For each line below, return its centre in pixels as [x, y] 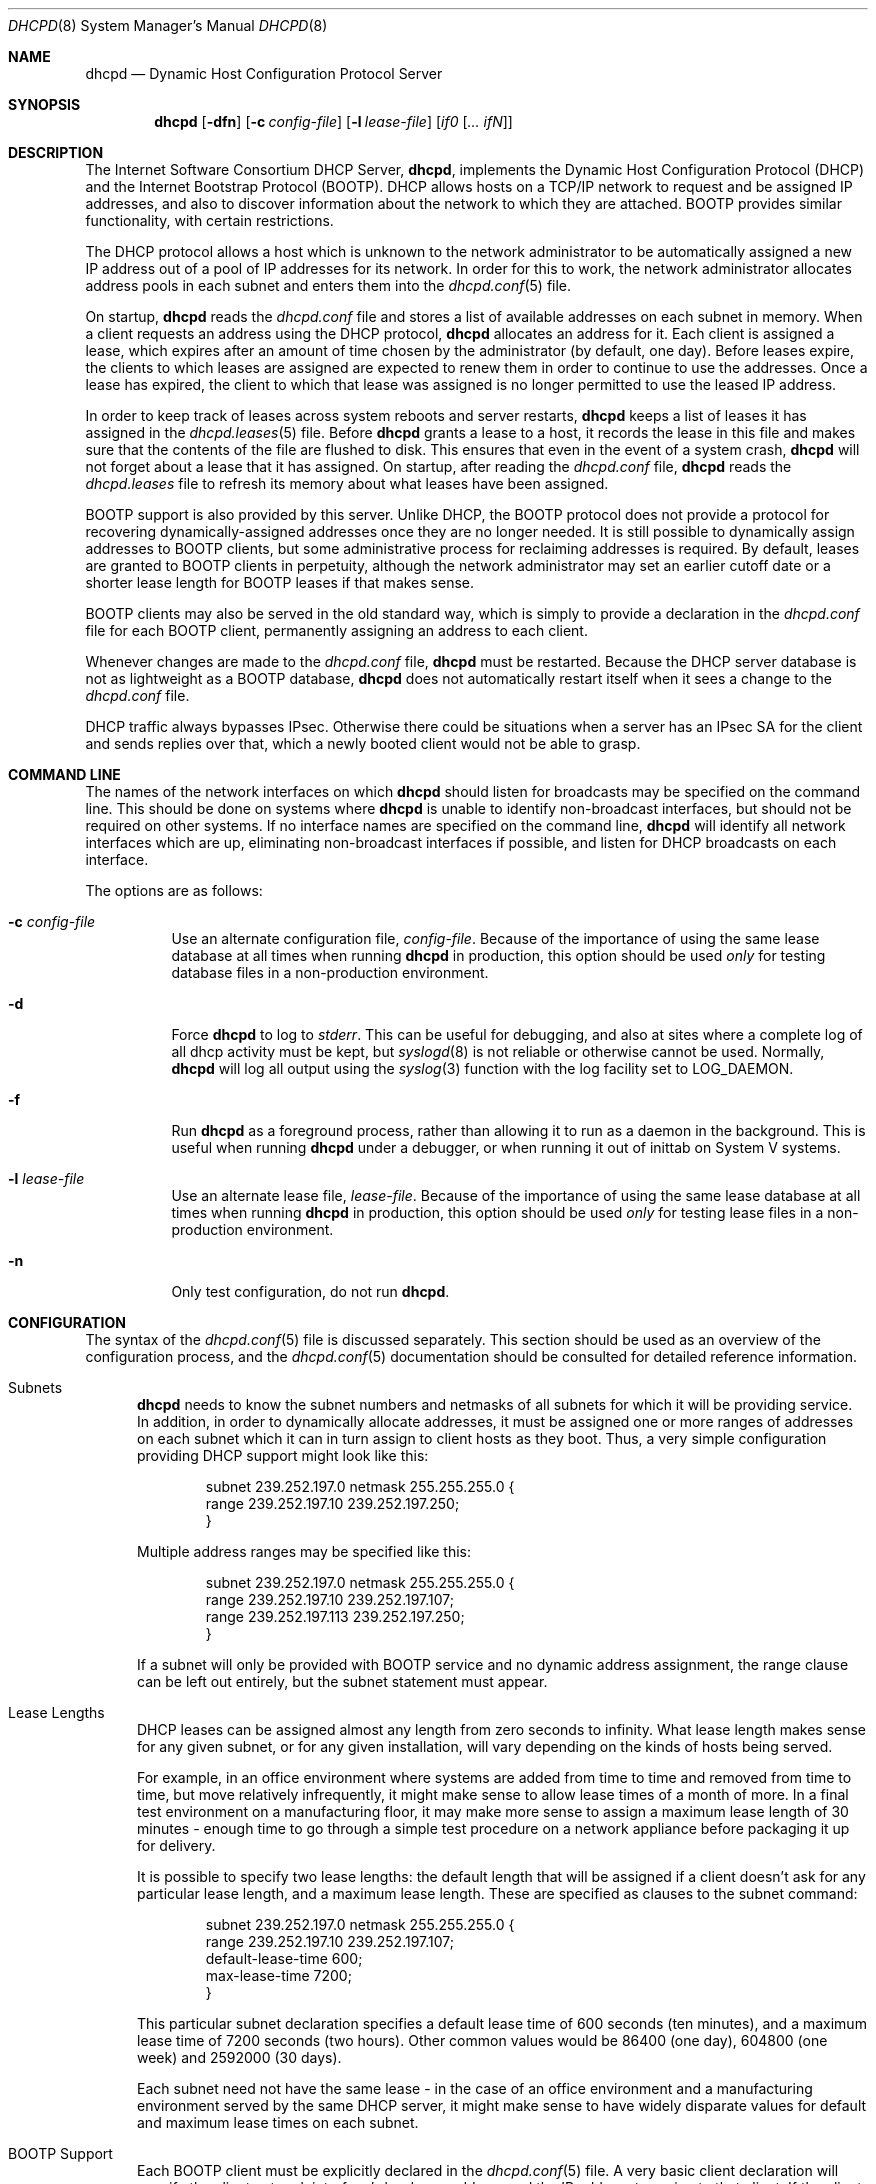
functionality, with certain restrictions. [209, 220]
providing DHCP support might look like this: [283, 1455]
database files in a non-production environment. [330, 972]
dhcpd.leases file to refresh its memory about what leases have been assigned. [347, 483]
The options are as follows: [174, 890]
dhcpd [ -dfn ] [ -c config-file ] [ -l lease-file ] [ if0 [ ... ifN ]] [333, 121]
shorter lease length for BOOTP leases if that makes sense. [280, 582]
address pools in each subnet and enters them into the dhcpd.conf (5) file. [328, 285]
